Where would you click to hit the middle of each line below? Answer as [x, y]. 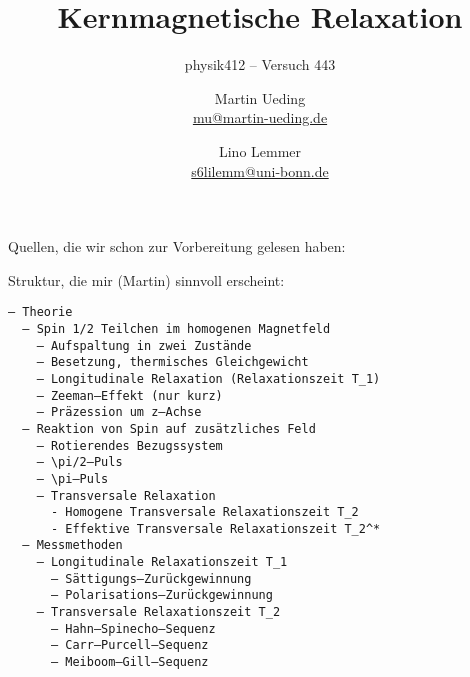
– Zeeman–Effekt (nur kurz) [129, 395]
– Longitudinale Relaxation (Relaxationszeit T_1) [208, 378]
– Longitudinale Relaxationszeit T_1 [162, 562]
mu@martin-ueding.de [260, 117]
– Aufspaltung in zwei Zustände [144, 345]
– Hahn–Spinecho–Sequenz [133, 628]
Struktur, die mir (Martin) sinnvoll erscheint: [146, 279]
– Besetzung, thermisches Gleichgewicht [172, 362]
